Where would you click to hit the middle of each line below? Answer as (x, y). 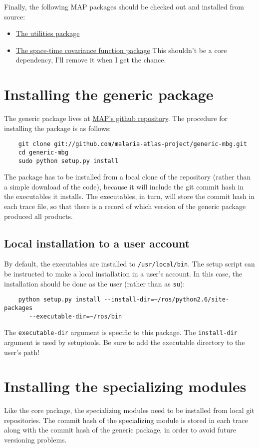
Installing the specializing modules (125, 386)
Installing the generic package (109, 94)
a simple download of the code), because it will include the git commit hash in (124, 186)
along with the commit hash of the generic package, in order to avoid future (120, 430)
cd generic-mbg (43, 152)
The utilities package (48, 33)
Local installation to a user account (97, 243)
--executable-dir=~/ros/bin (76, 316)
